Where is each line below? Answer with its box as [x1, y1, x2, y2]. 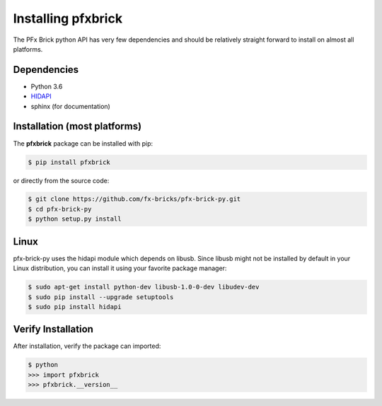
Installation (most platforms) [13, 120, 141, 132]
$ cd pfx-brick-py [28, 205, 92, 213]
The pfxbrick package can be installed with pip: [13, 139, 154, 148]
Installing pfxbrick [13, 11, 123, 26]
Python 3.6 [30, 82, 63, 91]
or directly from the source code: [13, 176, 110, 185]
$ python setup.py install [28, 215, 122, 223]
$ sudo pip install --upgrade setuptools [28, 293, 174, 301]
